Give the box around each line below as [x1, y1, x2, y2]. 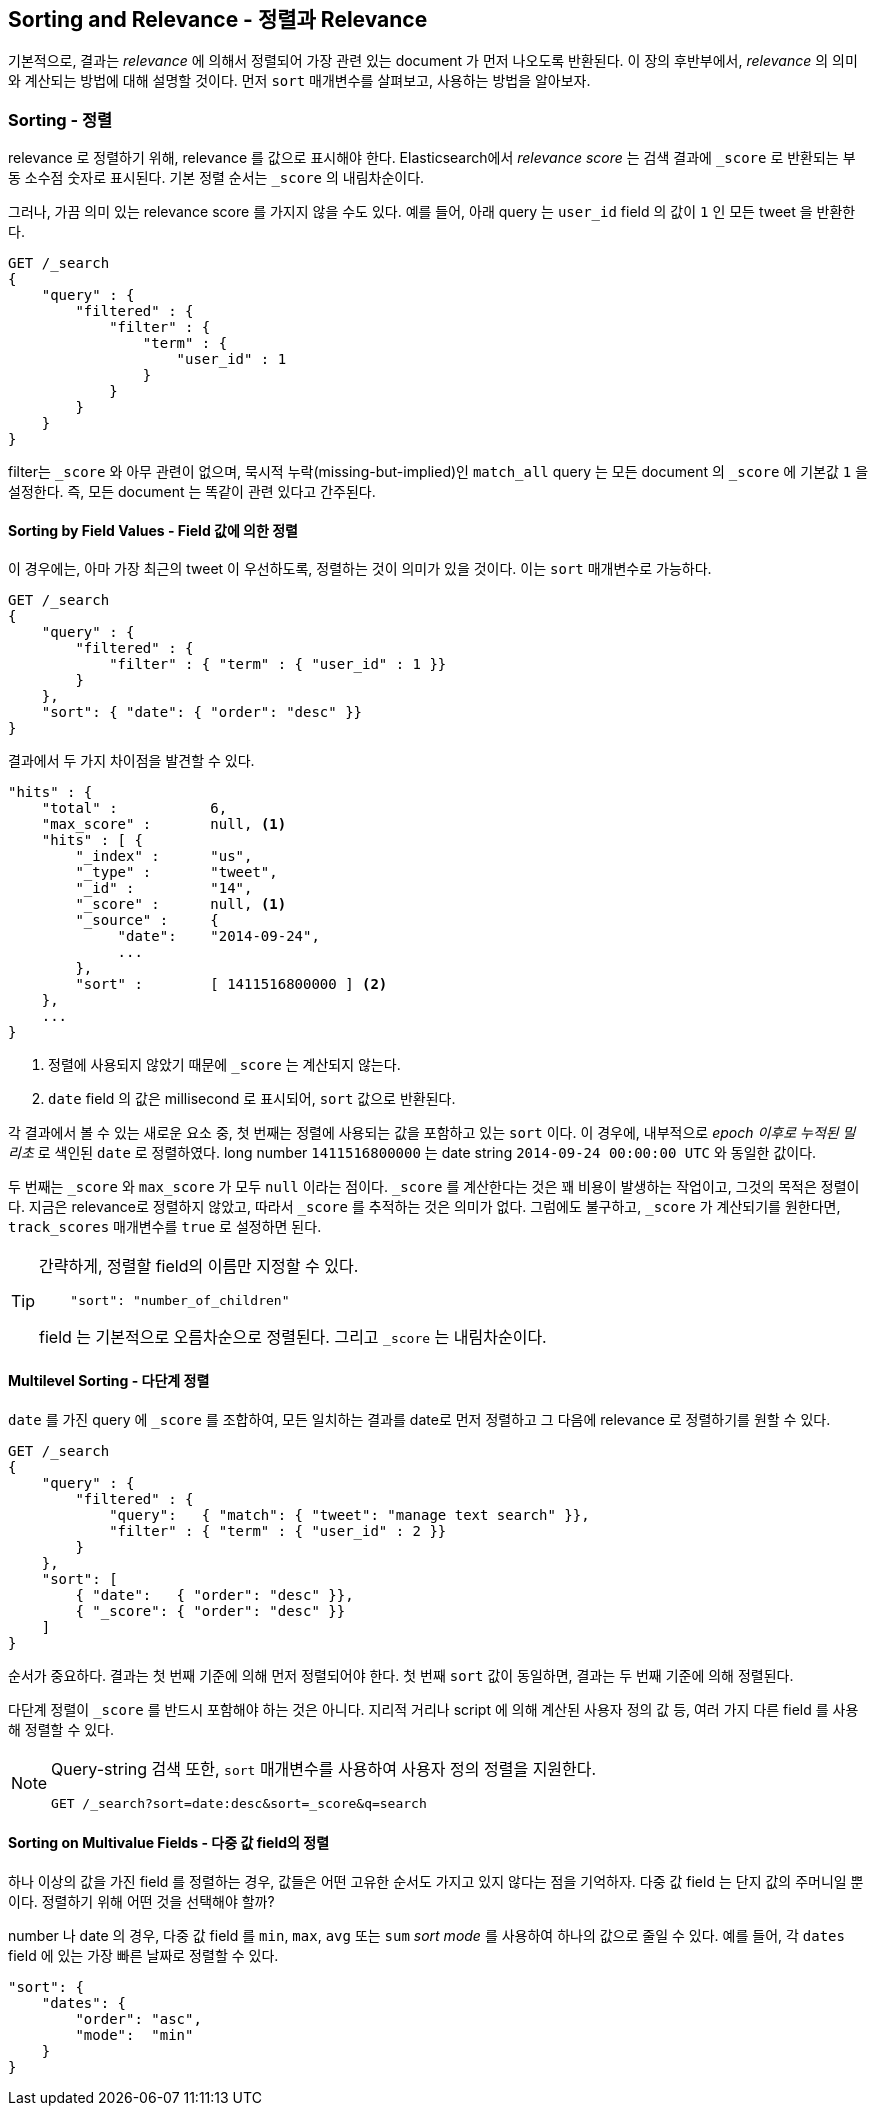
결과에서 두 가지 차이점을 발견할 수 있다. [8, 752, 255, 770]
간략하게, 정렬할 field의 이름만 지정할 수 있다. [39, 1256, 359, 1277]
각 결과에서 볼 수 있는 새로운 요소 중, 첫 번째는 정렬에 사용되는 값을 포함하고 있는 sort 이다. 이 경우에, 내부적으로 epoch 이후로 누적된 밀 [8, 1124, 856, 1142]
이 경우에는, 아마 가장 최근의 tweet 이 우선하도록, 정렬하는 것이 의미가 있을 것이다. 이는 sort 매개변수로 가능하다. [8, 560, 712, 578]
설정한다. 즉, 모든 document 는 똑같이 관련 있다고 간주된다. [8, 483, 376, 501]
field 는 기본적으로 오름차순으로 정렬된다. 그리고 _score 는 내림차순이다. [39, 1327, 547, 1348]
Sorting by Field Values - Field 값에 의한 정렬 [8, 521, 298, 539]
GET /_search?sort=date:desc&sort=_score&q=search [51, 1795, 427, 1811]
